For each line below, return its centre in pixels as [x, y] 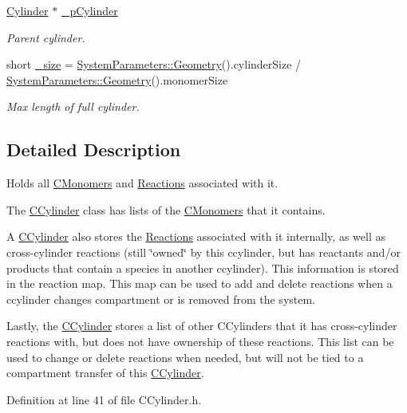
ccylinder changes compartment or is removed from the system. [161, 299]
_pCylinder [89, 10]
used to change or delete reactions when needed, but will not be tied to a [185, 357]
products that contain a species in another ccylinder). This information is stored [203, 267]
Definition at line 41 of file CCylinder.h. [104, 399]
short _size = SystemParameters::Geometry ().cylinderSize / [154, 64]
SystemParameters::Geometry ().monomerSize [117, 79]
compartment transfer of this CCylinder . [105, 373]
